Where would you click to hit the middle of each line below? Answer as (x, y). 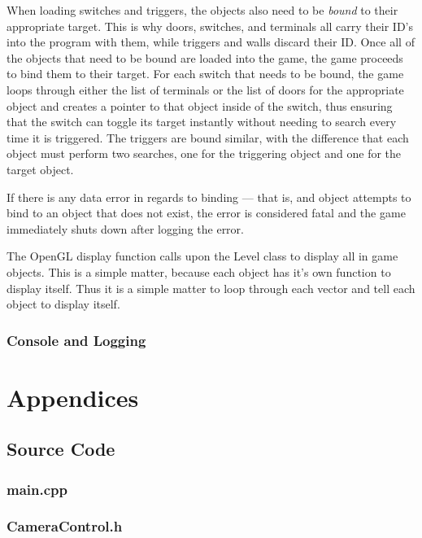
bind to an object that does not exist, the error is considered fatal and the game (206, 213)
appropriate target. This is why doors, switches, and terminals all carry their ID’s (210, 26)
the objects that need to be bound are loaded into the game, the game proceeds (205, 57)
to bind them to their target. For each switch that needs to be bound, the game (205, 74)
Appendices (73, 397)
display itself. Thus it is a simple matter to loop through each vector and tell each (211, 288)
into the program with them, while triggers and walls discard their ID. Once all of (211, 42)
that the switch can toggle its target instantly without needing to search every (202, 122)
